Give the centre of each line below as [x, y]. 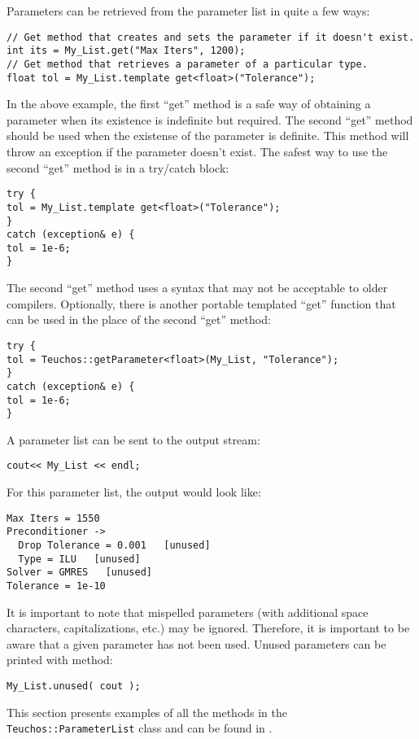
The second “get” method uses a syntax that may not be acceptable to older [197, 288]
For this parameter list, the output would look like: [134, 492]
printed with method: [60, 660]
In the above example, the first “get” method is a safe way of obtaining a [189, 104]
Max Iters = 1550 [53, 518]
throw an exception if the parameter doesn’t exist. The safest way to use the [197, 151]
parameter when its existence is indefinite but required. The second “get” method [210, 119]
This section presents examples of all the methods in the [147, 712]
